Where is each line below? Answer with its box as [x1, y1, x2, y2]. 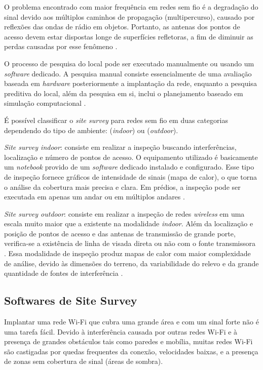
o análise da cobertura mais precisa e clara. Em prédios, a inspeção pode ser [4, 181, 241, 192]
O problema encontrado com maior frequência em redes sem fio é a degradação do [4, 2, 258, 12]
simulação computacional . [4, 98, 86, 108]
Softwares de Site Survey [4, 293, 137, 308]
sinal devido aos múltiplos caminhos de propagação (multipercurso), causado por [4, 11, 255, 22]
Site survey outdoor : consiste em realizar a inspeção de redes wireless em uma [4, 208, 245, 219]
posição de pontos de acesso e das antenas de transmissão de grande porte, [4, 228, 236, 238]
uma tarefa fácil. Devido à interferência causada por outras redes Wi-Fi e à [4, 326, 238, 337]
